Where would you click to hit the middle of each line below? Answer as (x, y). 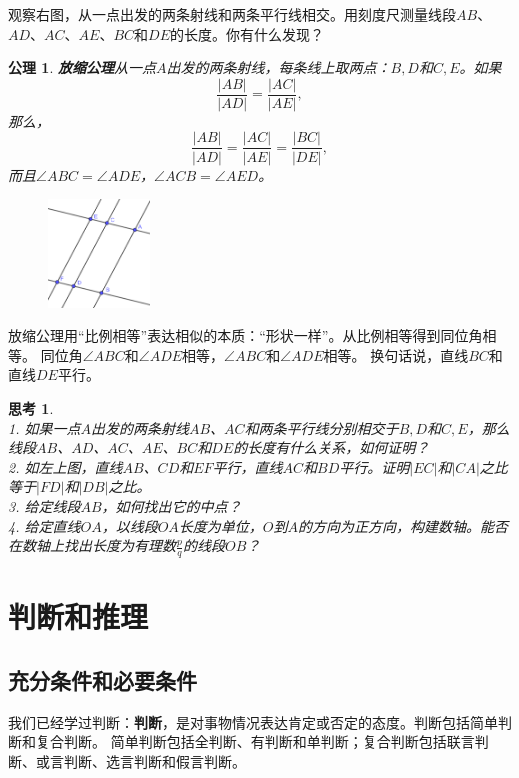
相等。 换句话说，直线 (396, 354)
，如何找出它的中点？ (171, 505)
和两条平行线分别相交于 (321, 427)
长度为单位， (220, 525)
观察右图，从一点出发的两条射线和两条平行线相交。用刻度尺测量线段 (232, 14)
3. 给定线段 (44, 505)
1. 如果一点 (44, 427)
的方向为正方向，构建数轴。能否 (403, 525)
